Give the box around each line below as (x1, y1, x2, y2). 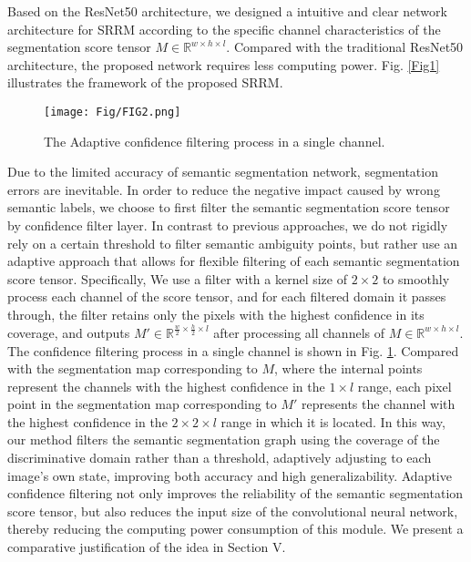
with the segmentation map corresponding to (7, 359, 258, 378)
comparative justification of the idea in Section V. (7, 537, 286, 557)
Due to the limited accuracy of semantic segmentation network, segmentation (7, 162, 438, 181)
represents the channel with (302, 394, 456, 414)
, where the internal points (274, 359, 423, 378)
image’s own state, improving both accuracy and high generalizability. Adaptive (7, 465, 452, 485)
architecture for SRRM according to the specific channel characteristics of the (7, 19, 441, 38)
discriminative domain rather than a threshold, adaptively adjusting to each (7, 448, 432, 467)
